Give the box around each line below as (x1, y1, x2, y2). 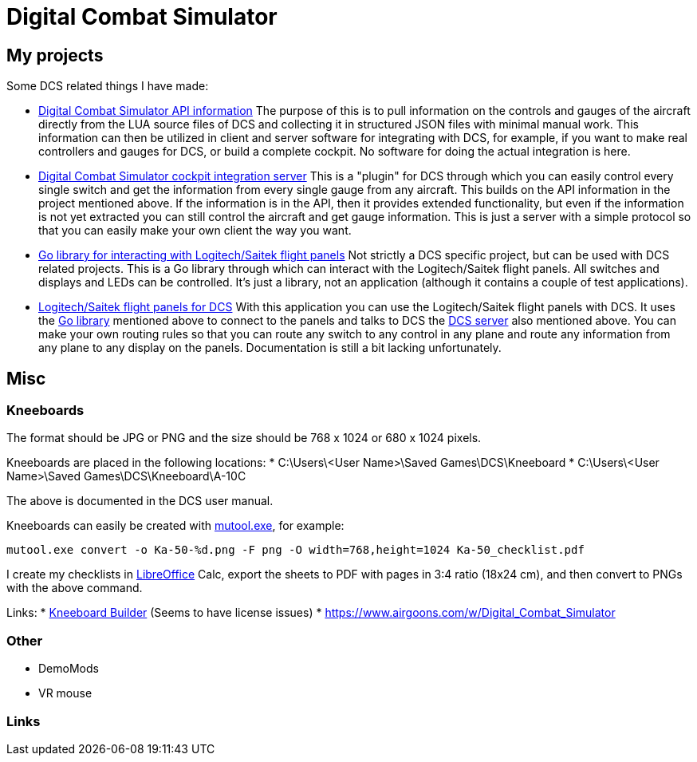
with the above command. (6, 581, 143, 595)
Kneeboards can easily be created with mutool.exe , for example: (6, 519, 345, 533)
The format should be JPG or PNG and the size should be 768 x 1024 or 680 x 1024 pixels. (6, 431, 482, 445)
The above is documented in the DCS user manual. (6, 494, 274, 508)
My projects (6, 45, 104, 65)
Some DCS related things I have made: (6, 79, 209, 93)
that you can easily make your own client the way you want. (38, 223, 352, 238)
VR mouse (38, 686, 93, 701)
